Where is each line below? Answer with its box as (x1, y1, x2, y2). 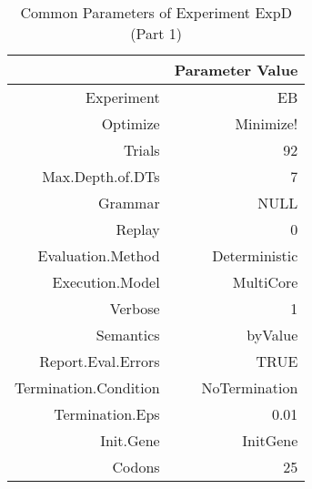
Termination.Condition (15, 377, 160, 398)
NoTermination (201, 377, 298, 398)
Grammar (97, 192, 160, 213)
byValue (247, 324, 298, 345)
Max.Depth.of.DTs (42, 166, 160, 187)
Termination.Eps (54, 403, 160, 424)
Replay (116, 219, 160, 239)
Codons (112, 456, 160, 477)
